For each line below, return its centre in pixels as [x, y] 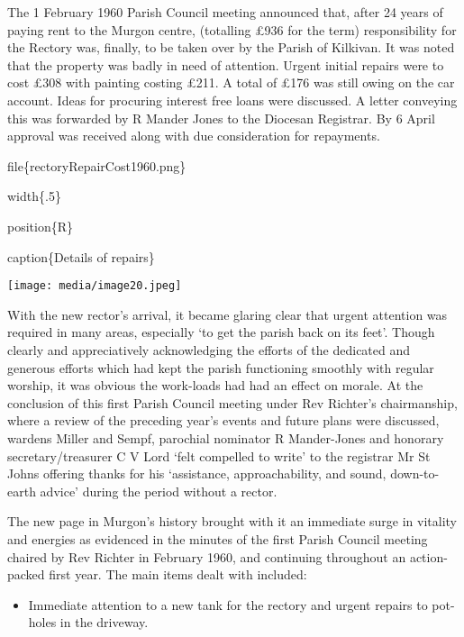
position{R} [41, 226]
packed [26, 574]
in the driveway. [104, 622]
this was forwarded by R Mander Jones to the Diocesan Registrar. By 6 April [221, 118]
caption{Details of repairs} [81, 256]
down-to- [415, 473]
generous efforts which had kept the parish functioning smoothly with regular [221, 367]
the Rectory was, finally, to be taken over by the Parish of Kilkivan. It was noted [231, 47]
